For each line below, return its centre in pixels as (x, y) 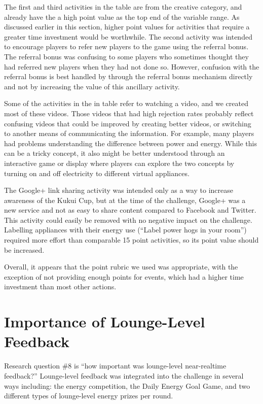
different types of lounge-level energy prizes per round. (89, 396)
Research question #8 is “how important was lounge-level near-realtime (115, 366)
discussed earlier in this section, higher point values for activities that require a (127, 27)
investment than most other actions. (60, 287)
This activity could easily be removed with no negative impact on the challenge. (128, 220)
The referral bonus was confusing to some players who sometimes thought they (126, 56)
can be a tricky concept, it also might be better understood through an (115, 153)
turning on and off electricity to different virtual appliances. (97, 173)
